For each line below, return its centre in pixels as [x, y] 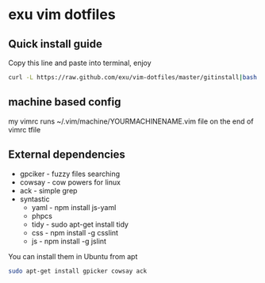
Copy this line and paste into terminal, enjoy [80, 63]
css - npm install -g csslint [75, 232]
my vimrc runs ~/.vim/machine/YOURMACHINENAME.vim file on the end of [131, 121]
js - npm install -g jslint [69, 241]
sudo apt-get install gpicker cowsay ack [78, 271]
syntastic [35, 199]
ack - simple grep [48, 190]
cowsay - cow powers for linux [70, 182]
